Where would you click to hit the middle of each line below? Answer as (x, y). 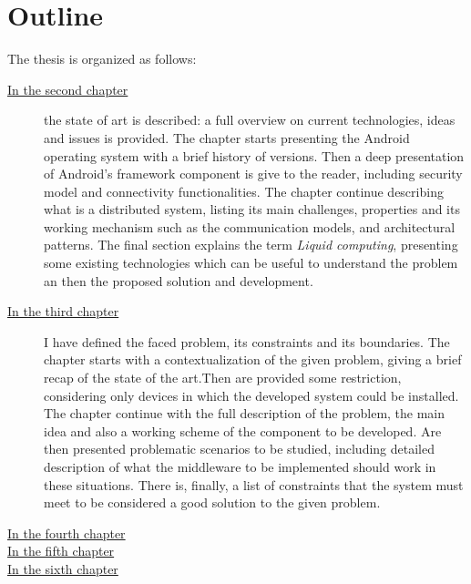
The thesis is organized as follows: (102, 59)
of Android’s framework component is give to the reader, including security (253, 174)
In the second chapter (68, 89)
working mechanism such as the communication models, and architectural (250, 226)
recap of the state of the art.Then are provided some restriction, (223, 378)
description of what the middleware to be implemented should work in (240, 466)
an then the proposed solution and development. (179, 280)
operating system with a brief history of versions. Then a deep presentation (254, 155)
